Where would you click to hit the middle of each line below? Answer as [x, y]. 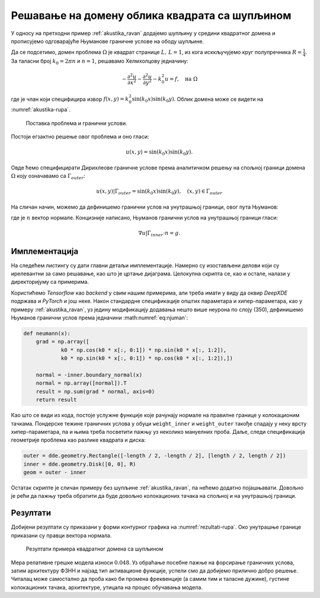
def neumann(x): [47, 334]
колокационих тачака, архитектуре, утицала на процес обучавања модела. [107, 587]
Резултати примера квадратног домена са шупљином [95, 549]
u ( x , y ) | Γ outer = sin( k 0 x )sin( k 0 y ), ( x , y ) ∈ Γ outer [159, 192]
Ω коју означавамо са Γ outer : [48, 177]
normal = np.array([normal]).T [81, 383]
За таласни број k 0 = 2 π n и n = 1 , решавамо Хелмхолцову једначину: [100, 62]
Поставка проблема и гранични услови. [76, 123]
